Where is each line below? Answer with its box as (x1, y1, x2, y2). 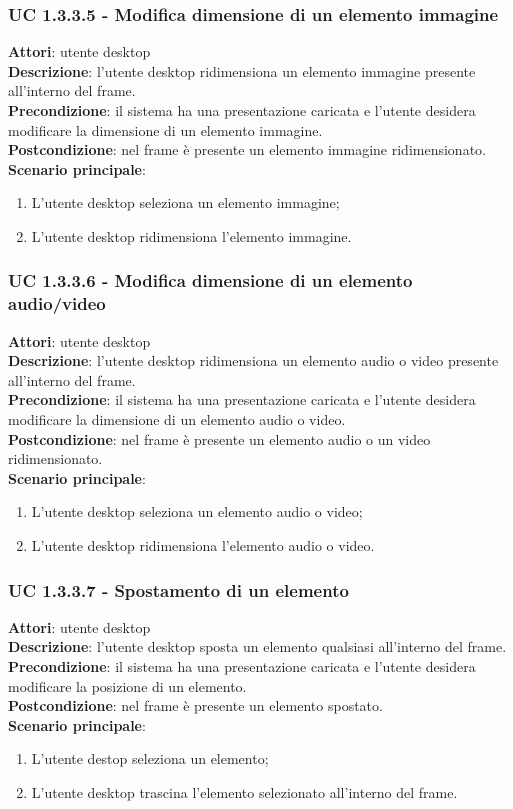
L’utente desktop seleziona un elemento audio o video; (31, 501, 363, 522)
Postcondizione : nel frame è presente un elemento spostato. (8, 695, 383, 716)
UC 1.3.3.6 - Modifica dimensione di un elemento (8, 268, 413, 293)
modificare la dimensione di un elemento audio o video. (8, 409, 346, 430)
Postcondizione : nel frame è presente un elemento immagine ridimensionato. (8, 139, 486, 160)
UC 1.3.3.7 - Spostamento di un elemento (8, 577, 349, 602)
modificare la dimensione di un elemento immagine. (8, 119, 323, 140)
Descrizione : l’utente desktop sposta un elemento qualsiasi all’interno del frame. (8, 636, 507, 657)
